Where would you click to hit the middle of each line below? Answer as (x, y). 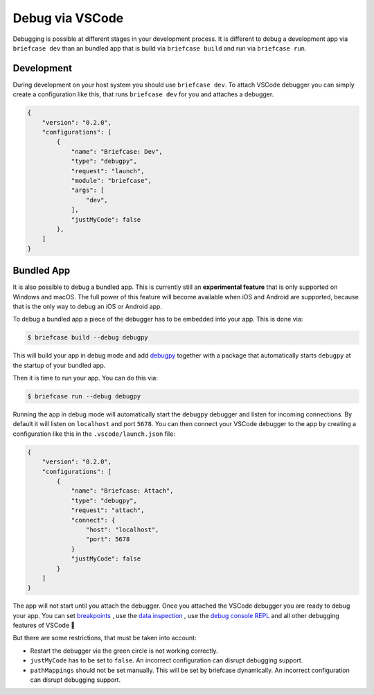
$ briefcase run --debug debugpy (84, 396)
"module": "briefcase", (112, 181)
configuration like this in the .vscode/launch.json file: (94, 434)
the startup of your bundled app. (59, 365)
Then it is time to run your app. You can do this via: (86, 378)
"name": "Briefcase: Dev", (117, 151)
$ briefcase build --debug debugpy (88, 337)
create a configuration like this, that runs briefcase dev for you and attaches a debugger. (143, 94)
